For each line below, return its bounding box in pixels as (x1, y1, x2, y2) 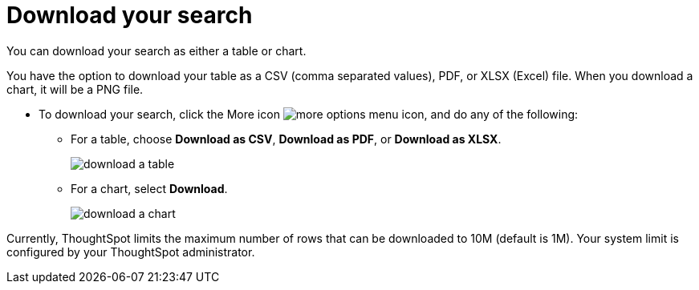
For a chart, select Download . (71, 181, 228, 195)
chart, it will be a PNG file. (6, 82, 144, 96)
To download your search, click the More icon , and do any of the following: (39, 107, 579, 121)
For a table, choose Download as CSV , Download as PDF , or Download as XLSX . (71, 131, 502, 146)
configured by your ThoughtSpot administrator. (6, 244, 255, 259)
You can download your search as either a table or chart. (6, 43, 307, 58)
